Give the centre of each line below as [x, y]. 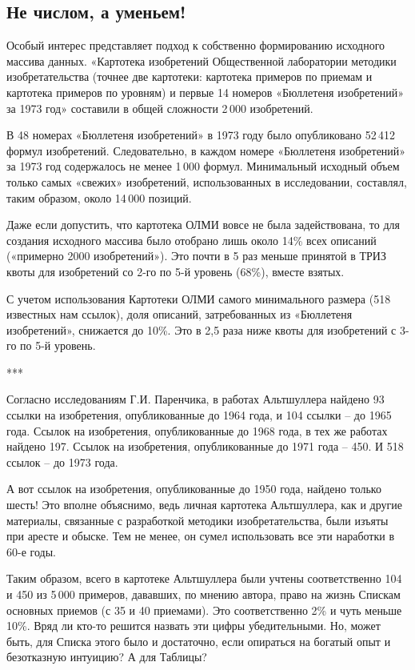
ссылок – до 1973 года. [62, 461]
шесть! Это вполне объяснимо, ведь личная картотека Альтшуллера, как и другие [205, 505]
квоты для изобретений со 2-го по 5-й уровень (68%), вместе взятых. [176, 271]
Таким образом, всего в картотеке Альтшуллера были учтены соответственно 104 [204, 578]
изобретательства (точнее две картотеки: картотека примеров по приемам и [190, 76]
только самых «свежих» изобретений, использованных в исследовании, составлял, [207, 181]
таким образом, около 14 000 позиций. [99, 197]
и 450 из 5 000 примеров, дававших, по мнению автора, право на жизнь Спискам [204, 594]
